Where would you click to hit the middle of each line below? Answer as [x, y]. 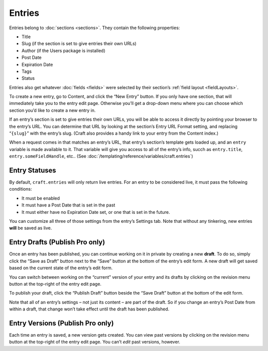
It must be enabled [41, 198]
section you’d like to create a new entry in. [53, 110]
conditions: [21, 189]
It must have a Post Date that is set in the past [68, 205]
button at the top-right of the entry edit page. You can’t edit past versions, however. [95, 342]
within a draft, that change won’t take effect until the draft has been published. [89, 309]
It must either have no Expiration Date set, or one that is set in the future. [96, 212]
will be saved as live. [31, 228]
